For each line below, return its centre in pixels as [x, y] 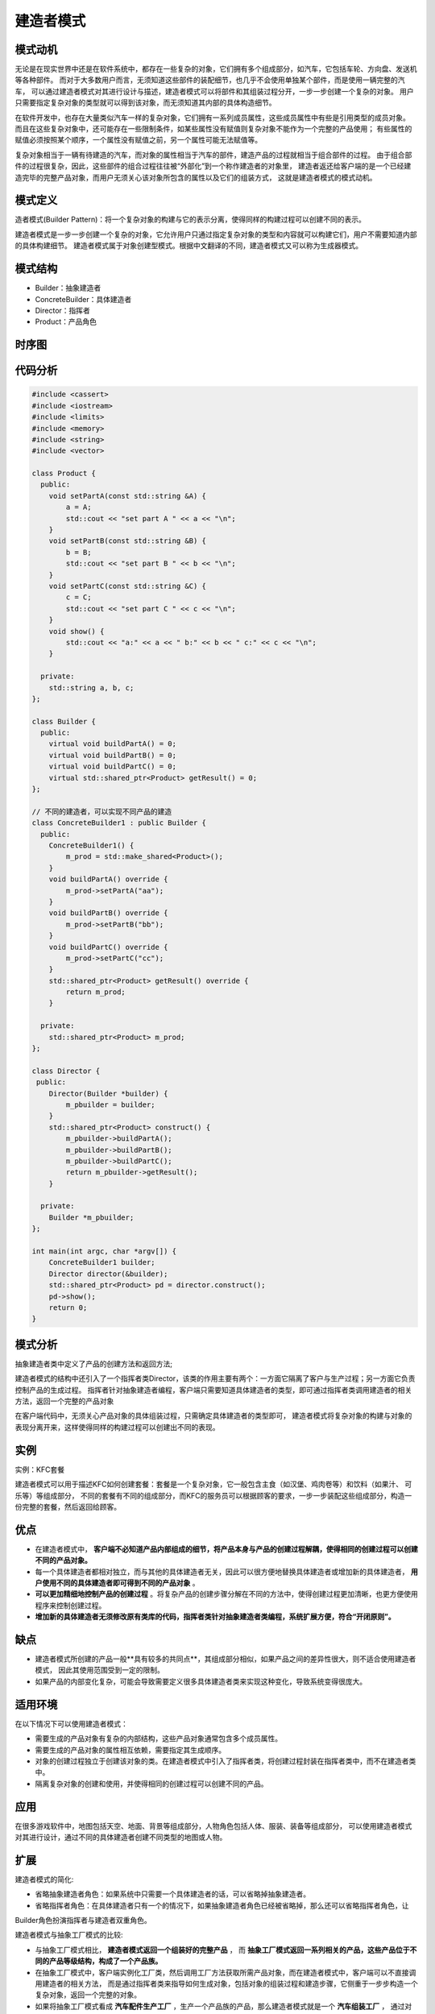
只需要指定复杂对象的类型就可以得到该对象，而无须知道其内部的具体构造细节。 [145, 103]
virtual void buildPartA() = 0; [113, 744]
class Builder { [64, 721]
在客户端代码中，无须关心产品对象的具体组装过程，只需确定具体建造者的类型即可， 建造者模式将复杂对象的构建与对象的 [213, 1416]
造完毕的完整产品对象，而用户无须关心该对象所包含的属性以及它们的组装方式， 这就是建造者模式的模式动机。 [196, 177]
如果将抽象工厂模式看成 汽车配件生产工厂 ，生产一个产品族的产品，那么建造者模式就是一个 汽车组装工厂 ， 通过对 [224, 2006]
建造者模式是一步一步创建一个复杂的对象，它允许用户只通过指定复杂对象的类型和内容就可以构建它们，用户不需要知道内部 [216, 234]
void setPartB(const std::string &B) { [128, 541]
